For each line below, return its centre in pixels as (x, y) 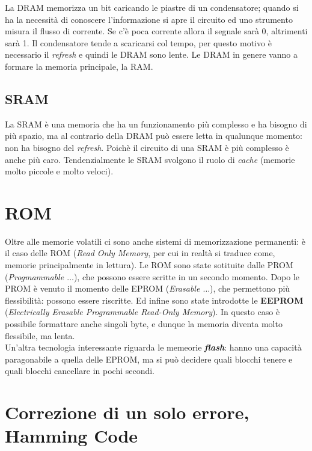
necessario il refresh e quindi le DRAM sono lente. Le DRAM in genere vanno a (151, 54)
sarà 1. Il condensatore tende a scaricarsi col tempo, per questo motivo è (138, 42)
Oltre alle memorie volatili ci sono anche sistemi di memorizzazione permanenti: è (155, 241)
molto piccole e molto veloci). (59, 171)
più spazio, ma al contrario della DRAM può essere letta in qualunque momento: (154, 136)
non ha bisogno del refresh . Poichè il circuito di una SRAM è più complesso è (147, 147)
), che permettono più (250, 288)
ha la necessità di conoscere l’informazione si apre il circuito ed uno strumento (149, 19)
